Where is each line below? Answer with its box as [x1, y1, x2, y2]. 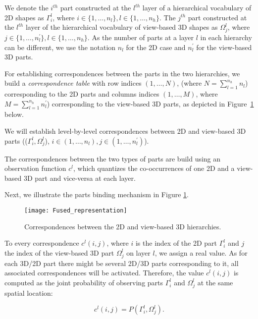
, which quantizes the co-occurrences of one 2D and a [73, 163, 235, 173]
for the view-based [196, 42, 252, 52]
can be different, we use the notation [4, 42, 116, 52]
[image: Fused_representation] [24, 207, 127, 214]
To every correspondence [4, 238, 79, 248]
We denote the [4, 2, 49, 12]
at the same [197, 277, 233, 287]
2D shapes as [4, 12, 44, 22]
